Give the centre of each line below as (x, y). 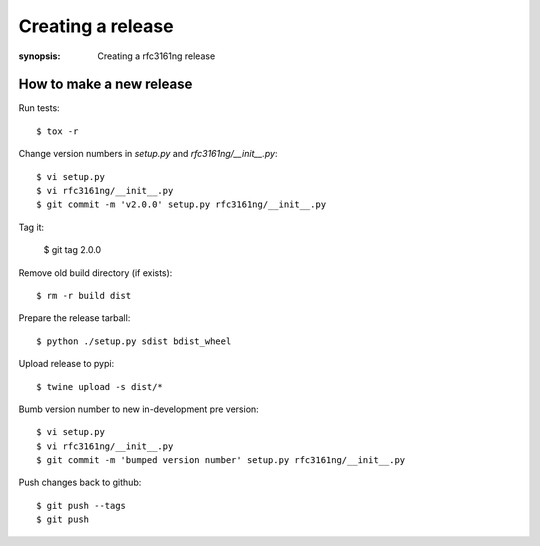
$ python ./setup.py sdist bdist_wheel (134, 341)
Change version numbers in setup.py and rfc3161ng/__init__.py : (148, 154)
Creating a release (96, 26)
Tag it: (31, 227)
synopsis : (39, 56)
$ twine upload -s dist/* (100, 386)
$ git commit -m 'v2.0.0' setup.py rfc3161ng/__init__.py (181, 204)
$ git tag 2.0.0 (72, 250)
